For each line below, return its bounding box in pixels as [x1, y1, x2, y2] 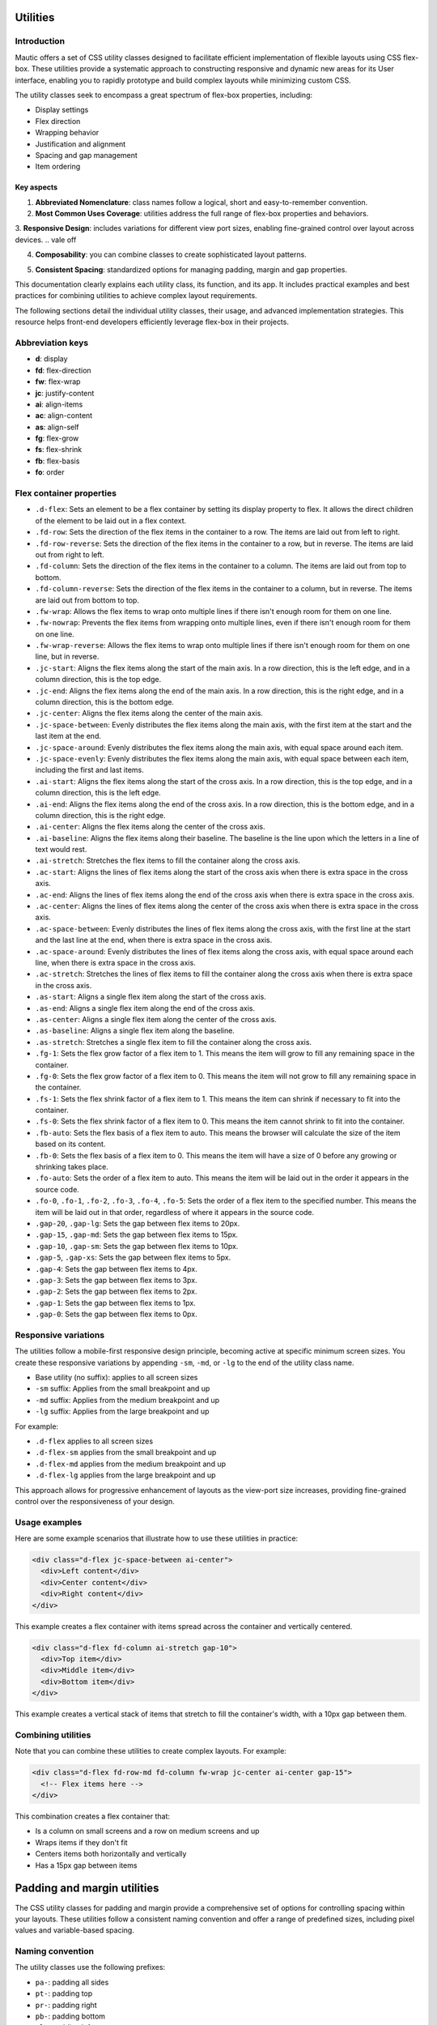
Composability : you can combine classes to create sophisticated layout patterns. [35, 249, 307, 259]
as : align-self [35, 422, 80, 432]
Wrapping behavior [35, 128, 100, 138]
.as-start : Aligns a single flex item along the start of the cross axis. [35, 992, 266, 1002]
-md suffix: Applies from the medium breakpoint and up [35, 1395, 220, 1405]
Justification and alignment [35, 139, 126, 149]
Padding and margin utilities [15, 1882, 159, 1895]
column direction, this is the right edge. [35, 810, 166, 820]
